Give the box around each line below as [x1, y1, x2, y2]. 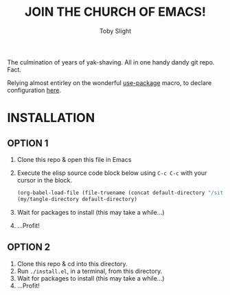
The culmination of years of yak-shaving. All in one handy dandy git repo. [7, 58, 215, 66]
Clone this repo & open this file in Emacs [16, 155, 132, 163]
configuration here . [7, 86, 62, 94]
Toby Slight [99, 27, 132, 35]
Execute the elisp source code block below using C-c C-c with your [16, 169, 207, 177]
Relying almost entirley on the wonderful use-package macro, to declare [7, 78, 212, 86]
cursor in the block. [16, 176, 72, 184]
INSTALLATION [7, 110, 95, 126]
